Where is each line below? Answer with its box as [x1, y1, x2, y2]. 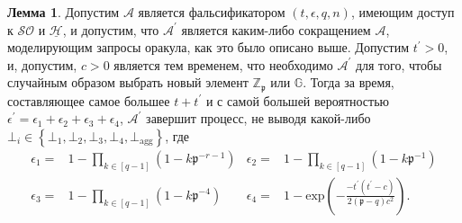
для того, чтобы [355, 55, 442, 74]
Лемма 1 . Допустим [7, 3, 120, 21]
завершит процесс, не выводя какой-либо [146, 109, 371, 128]
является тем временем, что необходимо [113, 55, 333, 74]
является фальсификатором [138, 3, 285, 21]
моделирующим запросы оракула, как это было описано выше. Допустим [7, 38, 410, 57]
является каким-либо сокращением [181, 20, 371, 39]
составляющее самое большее [7, 91, 170, 110]
